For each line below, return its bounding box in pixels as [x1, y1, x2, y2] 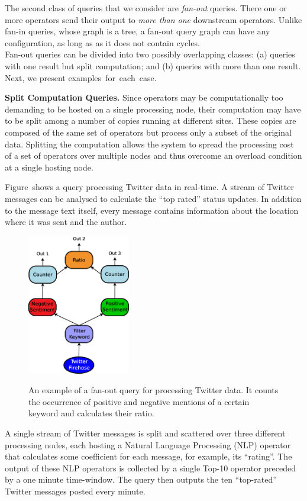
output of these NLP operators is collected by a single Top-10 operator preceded [5, 461, 296, 474]
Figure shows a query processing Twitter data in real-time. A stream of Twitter [5, 181, 294, 193]
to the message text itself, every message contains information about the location [5, 204, 299, 216]
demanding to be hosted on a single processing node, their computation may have [5, 102, 301, 115]
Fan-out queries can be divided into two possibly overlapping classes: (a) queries [5, 48, 295, 60]
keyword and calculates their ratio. [28, 407, 154, 419]
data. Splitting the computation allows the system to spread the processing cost [5, 137, 294, 150]
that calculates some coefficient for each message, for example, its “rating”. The [5, 450, 292, 463]
